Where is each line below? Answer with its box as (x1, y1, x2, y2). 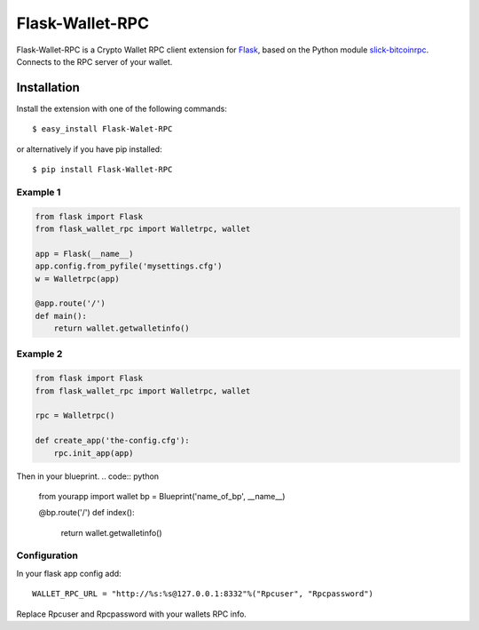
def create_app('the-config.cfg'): (35, 435, 190, 446)
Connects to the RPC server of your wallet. (16, 56, 173, 67)
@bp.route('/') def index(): (38, 507, 135, 518)
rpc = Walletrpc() (35, 411, 115, 421)
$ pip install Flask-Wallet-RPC (32, 164, 173, 175)
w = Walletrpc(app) (35, 274, 120, 283)
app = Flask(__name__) (35, 249, 134, 259)
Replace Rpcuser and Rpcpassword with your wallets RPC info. (16, 609, 247, 619)
